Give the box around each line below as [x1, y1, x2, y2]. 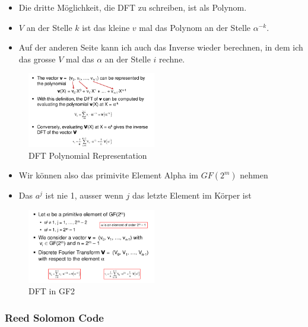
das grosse [18, 52, 56, 65]
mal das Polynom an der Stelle [139, 21, 251, 33]
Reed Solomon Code [5, 310, 104, 325]
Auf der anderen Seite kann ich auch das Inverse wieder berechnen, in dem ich [18, 41, 303, 54]
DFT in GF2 [28, 285, 75, 297]
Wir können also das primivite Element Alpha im [18, 169, 199, 181]
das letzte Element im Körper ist [132, 189, 252, 202]
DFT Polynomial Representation [28, 149, 147, 161]
